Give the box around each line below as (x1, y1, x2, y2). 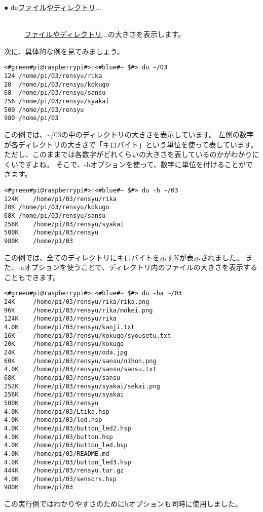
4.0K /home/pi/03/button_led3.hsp (4, 458, 131, 466)
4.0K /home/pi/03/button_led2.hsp (4, 424, 131, 432)
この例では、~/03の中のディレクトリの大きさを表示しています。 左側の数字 (4, 129, 254, 140)
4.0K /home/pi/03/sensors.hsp (4, 475, 117, 483)
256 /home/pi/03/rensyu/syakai (4, 98, 109, 105)
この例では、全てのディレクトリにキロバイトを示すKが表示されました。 (4, 252, 243, 262)
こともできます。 (4, 271, 60, 282)
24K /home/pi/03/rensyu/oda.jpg (4, 348, 128, 356)
